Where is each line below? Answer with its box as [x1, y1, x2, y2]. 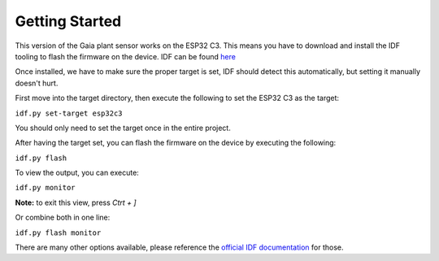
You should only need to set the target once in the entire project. [15, 123, 231, 133]
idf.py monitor [15, 183, 76, 193]
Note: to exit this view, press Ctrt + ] [15, 198, 137, 207]
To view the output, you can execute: [15, 167, 140, 178]
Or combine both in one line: [15, 212, 111, 223]
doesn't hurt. [15, 78, 59, 88]
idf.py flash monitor [15, 228, 102, 237]
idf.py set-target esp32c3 [15, 108, 123, 118]
